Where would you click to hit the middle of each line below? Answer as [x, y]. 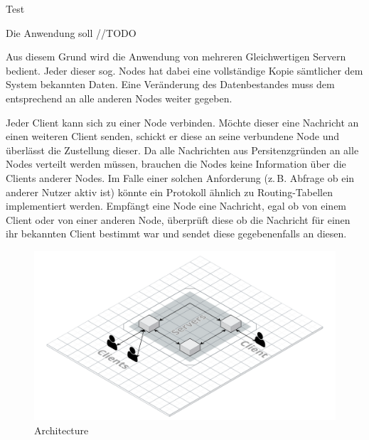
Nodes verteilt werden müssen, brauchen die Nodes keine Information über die [176, 164]
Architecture [61, 430]
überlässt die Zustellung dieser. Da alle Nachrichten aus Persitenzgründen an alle [182, 150]
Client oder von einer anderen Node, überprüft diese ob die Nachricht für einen [178, 219]
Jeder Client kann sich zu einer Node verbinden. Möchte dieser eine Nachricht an [182, 122]
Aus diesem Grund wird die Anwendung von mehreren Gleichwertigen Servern [176, 57]
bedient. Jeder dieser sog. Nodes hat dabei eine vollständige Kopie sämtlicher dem [184, 70]
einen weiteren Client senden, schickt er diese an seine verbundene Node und [172, 136]
